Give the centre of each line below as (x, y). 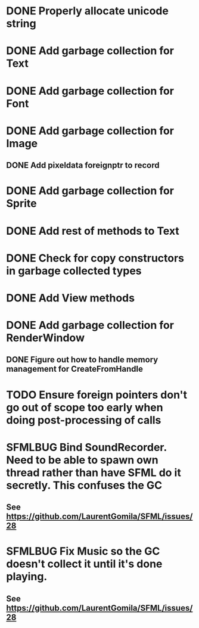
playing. (27, 577)
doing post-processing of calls (84, 420)
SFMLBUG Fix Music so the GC (83, 551)
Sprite (21, 203)
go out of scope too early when (85, 407)
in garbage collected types (74, 271)
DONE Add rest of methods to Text (93, 231)
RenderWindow (46, 338)
